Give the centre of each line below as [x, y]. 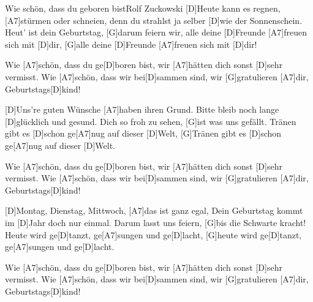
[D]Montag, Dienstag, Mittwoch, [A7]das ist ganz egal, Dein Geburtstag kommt [154, 210]
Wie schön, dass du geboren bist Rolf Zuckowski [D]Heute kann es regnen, [143, 8]
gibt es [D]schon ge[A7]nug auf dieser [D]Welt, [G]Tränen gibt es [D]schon [143, 133]
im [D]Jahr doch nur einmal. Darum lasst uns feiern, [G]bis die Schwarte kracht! [156, 222]
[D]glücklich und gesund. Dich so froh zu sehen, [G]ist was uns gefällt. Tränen [151, 121]
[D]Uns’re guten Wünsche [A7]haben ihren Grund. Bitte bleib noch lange [142, 109]
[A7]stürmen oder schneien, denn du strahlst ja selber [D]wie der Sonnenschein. [154, 20]
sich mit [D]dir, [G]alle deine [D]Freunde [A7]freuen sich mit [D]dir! [131, 44]
